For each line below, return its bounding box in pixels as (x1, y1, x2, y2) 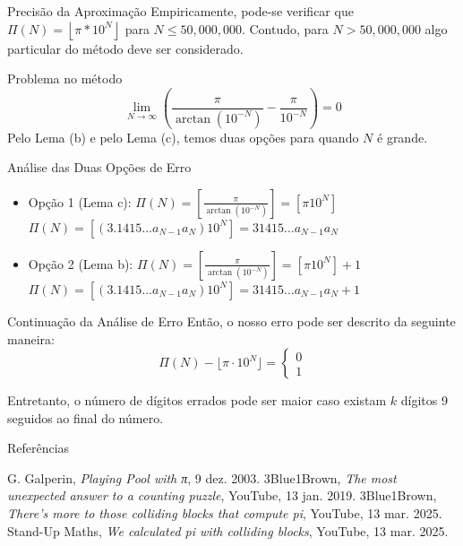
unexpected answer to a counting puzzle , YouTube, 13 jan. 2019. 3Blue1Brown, (7, 486, 437, 505)
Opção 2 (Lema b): (28, 254, 133, 273)
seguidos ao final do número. (7, 408, 164, 427)
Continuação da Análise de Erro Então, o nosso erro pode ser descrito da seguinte (7, 311, 456, 330)
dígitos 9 (400, 391, 448, 410)
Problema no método (7, 69, 123, 88)
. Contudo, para (241, 19, 329, 38)
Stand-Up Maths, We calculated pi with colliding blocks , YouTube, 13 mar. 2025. (7, 521, 449, 540)
